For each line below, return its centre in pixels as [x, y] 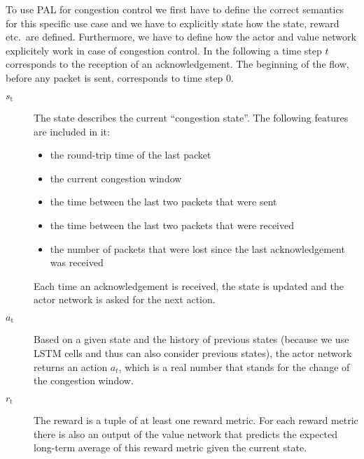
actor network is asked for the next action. [125, 299]
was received [77, 262]
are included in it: [72, 131]
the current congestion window [116, 178]
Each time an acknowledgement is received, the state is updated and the [189, 285]
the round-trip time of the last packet [131, 155]
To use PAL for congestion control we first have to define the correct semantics [175, 9]
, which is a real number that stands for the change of [234, 366]
